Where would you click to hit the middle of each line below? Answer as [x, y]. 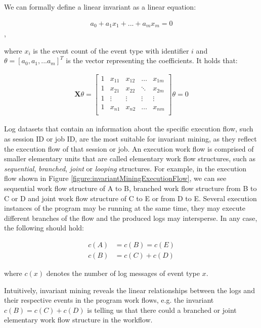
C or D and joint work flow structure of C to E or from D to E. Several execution [130, 198]
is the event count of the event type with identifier [111, 50]
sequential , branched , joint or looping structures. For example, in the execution [125, 168]
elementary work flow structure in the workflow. [78, 320]
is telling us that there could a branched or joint [162, 310]
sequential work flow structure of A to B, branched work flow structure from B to [130, 188]
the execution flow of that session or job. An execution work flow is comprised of [129, 148]
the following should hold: [44, 228]
